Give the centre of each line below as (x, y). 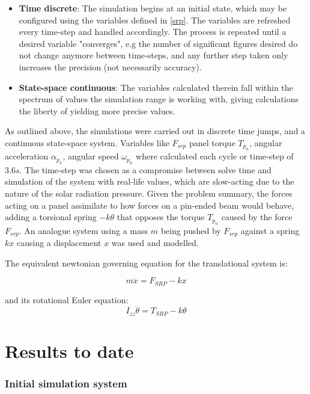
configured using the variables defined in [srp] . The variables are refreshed (155, 20)
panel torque (212, 142)
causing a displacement (59, 242)
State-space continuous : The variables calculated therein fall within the (156, 87)
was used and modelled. (155, 242)
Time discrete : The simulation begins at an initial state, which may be (153, 8)
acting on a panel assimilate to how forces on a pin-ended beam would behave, (149, 205)
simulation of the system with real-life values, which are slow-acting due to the (150, 181)
